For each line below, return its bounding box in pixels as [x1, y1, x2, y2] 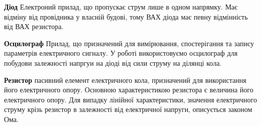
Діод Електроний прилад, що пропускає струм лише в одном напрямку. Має [4, 2, 238, 12]
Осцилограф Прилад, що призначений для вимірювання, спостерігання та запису [4, 38, 254, 48]
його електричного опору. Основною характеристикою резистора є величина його [4, 84, 253, 95]
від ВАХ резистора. [4, 21, 64, 32]
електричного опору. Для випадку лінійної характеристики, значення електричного [4, 94, 257, 104]
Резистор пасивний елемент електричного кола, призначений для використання [4, 74, 246, 85]
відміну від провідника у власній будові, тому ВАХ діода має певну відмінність [4, 11, 248, 22]
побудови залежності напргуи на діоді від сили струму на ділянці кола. [4, 57, 222, 68]
